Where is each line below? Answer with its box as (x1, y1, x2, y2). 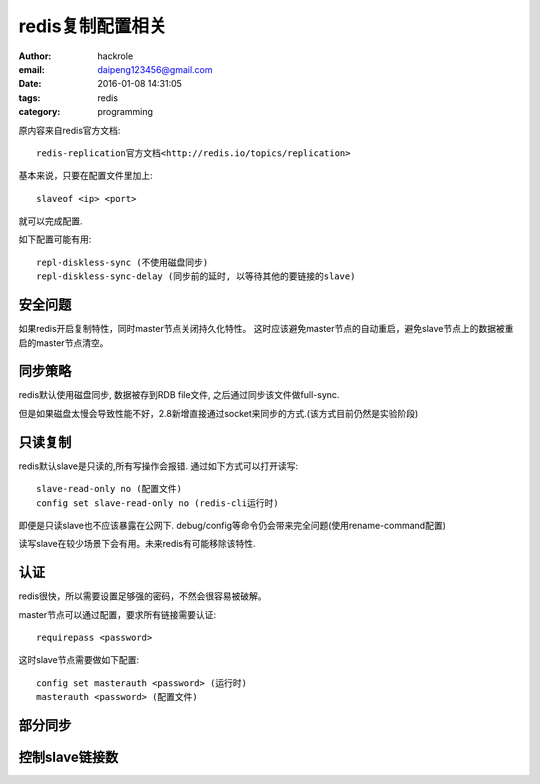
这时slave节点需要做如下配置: (18, 654, 140, 666)
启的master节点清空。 (18, 336, 109, 349)
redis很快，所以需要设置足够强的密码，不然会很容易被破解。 (18, 590, 267, 602)
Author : (18, 50, 52, 62)
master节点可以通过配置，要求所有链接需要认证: (18, 608, 217, 620)
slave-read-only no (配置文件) (36, 483, 183, 495)
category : (18, 106, 61, 118)
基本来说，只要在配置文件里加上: (18, 170, 154, 182)
